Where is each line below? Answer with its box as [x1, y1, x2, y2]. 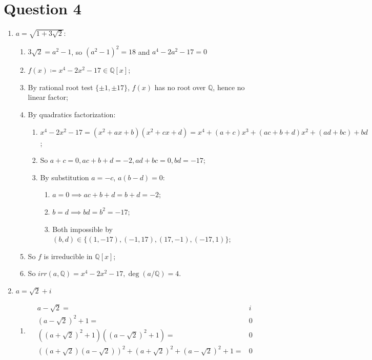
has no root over [154, 81, 206, 92]
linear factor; [28, 92, 68, 102]
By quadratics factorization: [28, 109, 116, 119]
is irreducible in [44, 250, 93, 261]
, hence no [213, 81, 245, 92]
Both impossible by [52, 223, 113, 234]
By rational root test [28, 81, 93, 92]
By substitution [40, 172, 89, 182]
